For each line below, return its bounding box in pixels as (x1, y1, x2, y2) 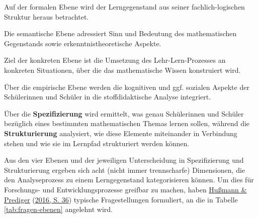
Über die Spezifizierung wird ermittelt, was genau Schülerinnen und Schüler (4, 108, 244, 119)
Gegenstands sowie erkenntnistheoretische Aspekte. (4, 38, 161, 48)
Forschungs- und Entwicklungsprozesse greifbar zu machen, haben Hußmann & (4, 184, 247, 194)
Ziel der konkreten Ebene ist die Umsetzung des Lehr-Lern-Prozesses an (4, 55, 226, 65)
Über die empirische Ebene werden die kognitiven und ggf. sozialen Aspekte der (4, 81, 249, 92)
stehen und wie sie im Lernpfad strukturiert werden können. (4, 138, 190, 148)
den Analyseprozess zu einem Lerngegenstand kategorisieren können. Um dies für (4, 174, 254, 185)
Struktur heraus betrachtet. (4, 11, 89, 22)
